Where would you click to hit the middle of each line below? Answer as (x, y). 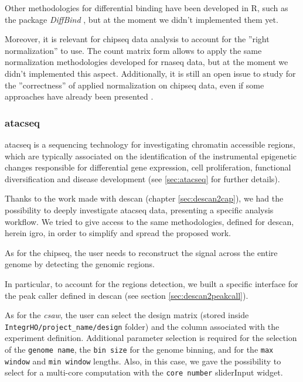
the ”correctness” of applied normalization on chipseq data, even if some (135, 85)
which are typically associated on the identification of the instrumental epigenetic (151, 156)
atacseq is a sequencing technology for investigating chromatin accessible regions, (150, 144)
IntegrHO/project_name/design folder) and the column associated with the (142, 326)
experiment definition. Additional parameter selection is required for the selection (151, 338)
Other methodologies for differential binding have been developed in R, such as (147, 8)
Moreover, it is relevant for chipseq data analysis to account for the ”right (137, 39)
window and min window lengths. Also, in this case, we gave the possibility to (143, 361)
